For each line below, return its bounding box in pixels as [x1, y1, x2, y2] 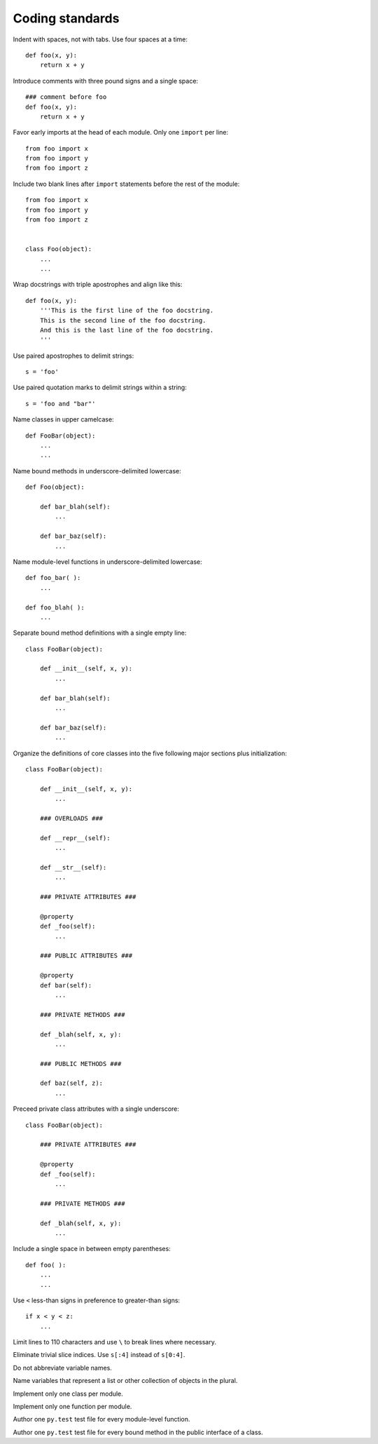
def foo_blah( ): [25, 603, 85, 612]
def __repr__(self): [39, 834, 111, 842]
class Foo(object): [25, 245, 92, 253]
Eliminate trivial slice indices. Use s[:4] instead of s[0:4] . [13, 1351, 185, 1359]
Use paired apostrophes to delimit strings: [13, 351, 134, 360]
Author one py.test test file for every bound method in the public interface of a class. [13, 1428, 263, 1436]
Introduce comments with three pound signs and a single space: [13, 76, 199, 85]
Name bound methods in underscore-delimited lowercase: [13, 466, 181, 475]
